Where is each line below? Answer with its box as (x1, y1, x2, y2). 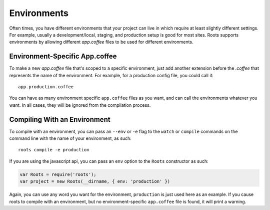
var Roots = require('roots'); (19, 171, 97, 177)
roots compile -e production (18, 147, 89, 153)
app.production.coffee (18, 84, 74, 90)
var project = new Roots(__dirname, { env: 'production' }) (19, 178, 170, 184)
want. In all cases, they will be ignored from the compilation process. (9, 102, 151, 108)
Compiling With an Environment (9, 115, 110, 124)
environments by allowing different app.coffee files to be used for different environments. (9, 39, 193, 45)
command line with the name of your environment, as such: (9, 135, 132, 141)
